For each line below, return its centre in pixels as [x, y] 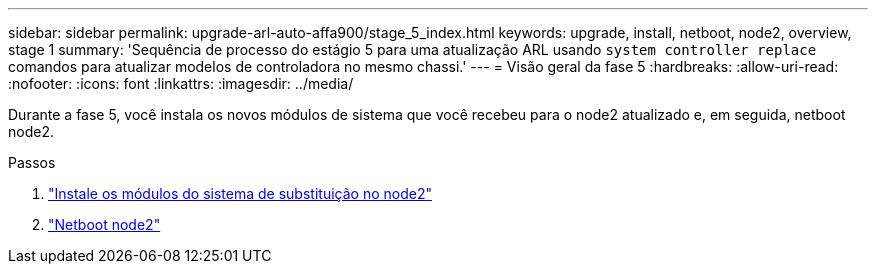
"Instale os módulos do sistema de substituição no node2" [240, 193]
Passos [32, 162]
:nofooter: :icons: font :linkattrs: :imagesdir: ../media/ [181, 83]
